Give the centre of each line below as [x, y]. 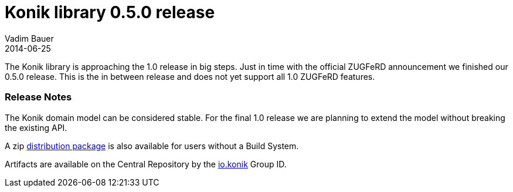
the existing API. [36, 127]
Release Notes [38, 97]
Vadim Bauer [29, 38]
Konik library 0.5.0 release [110, 12]
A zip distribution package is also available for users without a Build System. [152, 146]
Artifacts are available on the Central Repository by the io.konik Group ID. [146, 164]
